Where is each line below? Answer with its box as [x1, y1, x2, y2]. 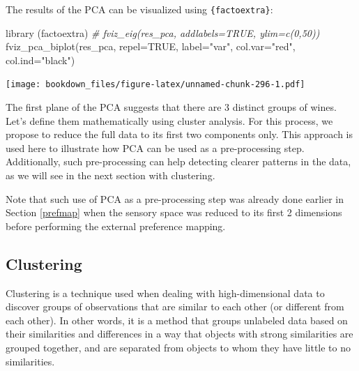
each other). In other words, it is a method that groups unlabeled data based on [6, 312, 348, 327]
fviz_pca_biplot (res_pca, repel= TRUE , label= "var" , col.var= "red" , [6, 39, 296, 54]
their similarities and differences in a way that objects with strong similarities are [6, 326, 353, 341]
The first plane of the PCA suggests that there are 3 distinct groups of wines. [6, 100, 337, 114]
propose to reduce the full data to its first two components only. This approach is [6, 127, 353, 142]
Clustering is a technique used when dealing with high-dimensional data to [6, 285, 325, 300]
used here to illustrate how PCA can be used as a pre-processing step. [6, 140, 305, 155]
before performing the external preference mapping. [6, 218, 226, 233]
